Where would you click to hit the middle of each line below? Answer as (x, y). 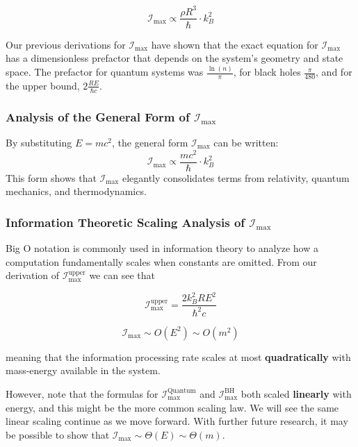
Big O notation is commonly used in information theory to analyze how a (162, 248)
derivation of (33, 275)
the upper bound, (43, 85)
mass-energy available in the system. (83, 370)
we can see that (122, 275)
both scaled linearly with (296, 393)
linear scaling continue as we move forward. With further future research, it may (177, 421)
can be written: (246, 142)
